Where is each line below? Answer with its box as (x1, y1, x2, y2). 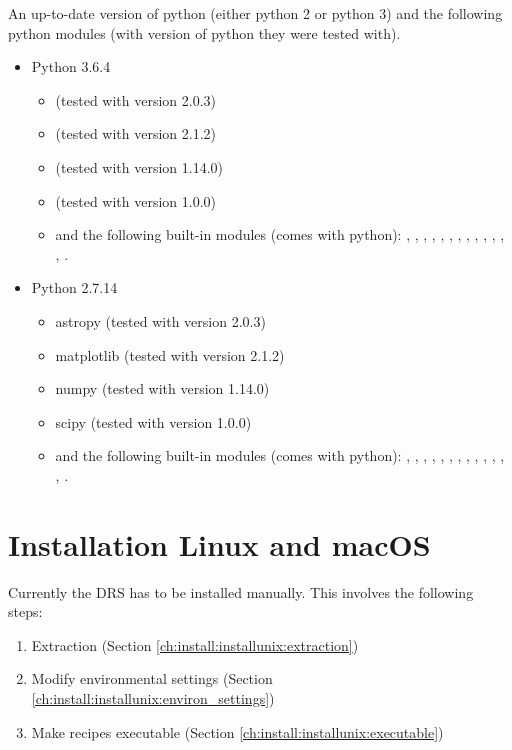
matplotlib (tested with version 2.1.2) (55, 344, 285, 365)
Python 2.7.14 (31, 277, 118, 298)
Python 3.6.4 (31, 56, 111, 77)
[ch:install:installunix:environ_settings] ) (31, 688, 275, 708)
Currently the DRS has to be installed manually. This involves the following (8, 581, 474, 602)
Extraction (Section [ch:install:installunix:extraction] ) (31, 634, 359, 655)
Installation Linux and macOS (8, 523, 431, 564)
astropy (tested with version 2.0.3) (55, 310, 266, 331)
